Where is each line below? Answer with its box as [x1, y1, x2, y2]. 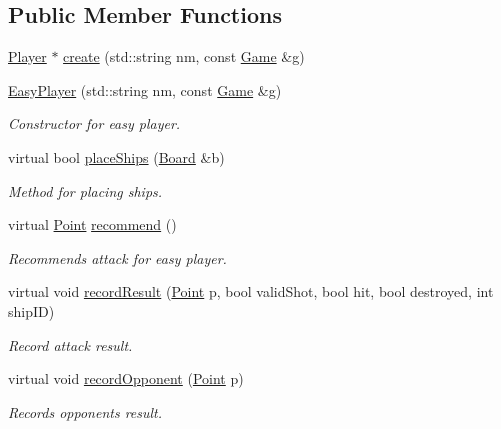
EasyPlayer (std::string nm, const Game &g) [8, 79, 282, 100]
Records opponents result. [8, 401, 163, 422]
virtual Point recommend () [8, 214, 177, 235]
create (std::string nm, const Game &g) [63, 46, 305, 67]
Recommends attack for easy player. [8, 247, 227, 268]
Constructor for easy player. [8, 113, 181, 134]
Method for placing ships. [8, 180, 163, 201]
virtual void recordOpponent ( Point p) [8, 368, 244, 389]
